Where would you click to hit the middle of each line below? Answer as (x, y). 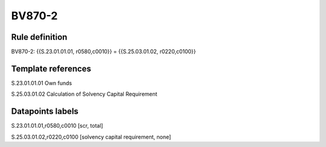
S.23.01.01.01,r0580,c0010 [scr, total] (57, 126)
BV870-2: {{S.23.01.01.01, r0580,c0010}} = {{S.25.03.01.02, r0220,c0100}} (104, 52)
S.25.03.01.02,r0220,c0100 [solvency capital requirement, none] (91, 137)
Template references (51, 68)
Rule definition (39, 37)
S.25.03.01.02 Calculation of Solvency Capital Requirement (84, 94)
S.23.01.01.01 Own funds (42, 83)
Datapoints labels (45, 111)
